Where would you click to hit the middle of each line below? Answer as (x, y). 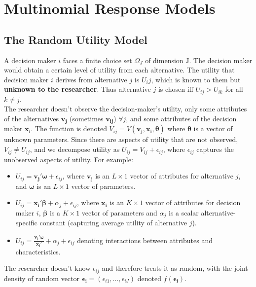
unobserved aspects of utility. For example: (69, 159)
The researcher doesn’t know (47, 268)
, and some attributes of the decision (181, 118)
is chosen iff (176, 89)
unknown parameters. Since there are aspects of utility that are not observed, (121, 139)
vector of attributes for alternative (182, 176)
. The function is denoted (69, 128)
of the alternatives (31, 118)
